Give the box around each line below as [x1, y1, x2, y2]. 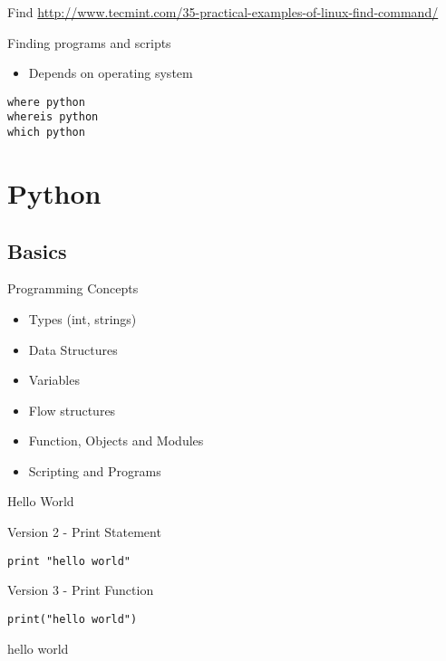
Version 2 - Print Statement [7, 522, 161, 541]
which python [7, 126, 85, 139]
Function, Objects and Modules [28, 431, 204, 450]
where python [7, 95, 85, 109]
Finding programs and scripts [7, 33, 171, 52]
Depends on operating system [28, 63, 193, 82]
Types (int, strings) [28, 309, 137, 328]
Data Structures [28, 340, 118, 359]
